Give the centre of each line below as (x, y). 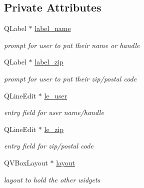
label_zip (49, 62)
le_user (56, 95)
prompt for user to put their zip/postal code (70, 78)
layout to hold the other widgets (52, 179)
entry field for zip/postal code (49, 146)
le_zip (54, 129)
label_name (53, 28)
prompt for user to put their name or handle (72, 45)
